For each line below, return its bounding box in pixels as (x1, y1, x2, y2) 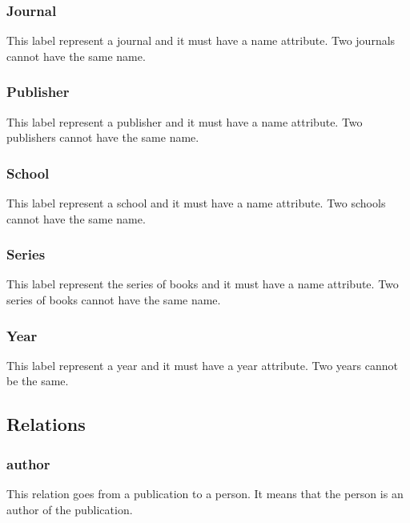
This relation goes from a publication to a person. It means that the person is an (6, 485, 404, 502)
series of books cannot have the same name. (6, 292, 221, 308)
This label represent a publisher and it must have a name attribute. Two (6, 113, 363, 130)
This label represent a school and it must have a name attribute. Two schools (6, 195, 386, 211)
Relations (6, 412, 86, 437)
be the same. (6, 372, 69, 389)
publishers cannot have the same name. (6, 129, 199, 146)
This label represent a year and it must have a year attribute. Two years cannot (6, 356, 398, 373)
